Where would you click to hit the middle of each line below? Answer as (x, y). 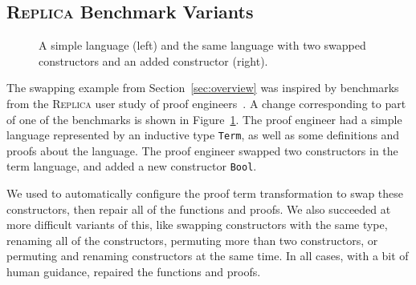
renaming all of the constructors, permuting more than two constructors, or (192, 240)
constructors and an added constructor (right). (153, 60)
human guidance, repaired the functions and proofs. (134, 272)
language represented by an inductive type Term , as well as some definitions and (203, 135)
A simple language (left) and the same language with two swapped (202, 45)
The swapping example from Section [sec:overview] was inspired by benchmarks (203, 88)
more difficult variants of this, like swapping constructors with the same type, (197, 225)
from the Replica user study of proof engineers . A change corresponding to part (206, 103)
